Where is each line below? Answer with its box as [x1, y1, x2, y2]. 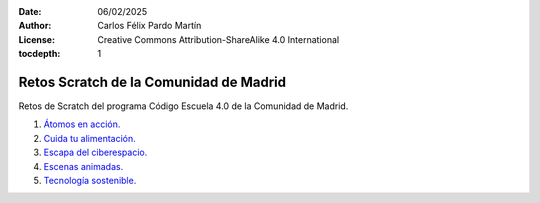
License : [18, 33, 55, 45]
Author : [18, 20, 52, 32]
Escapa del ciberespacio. [43, 146, 148, 159]
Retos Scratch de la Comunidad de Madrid [18, 73, 287, 90]
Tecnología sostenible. [43, 175, 137, 187]
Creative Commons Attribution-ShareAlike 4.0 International [97, 33, 340, 45]
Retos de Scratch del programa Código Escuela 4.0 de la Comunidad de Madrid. [18, 100, 349, 112]
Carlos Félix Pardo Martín [97, 20, 202, 32]
